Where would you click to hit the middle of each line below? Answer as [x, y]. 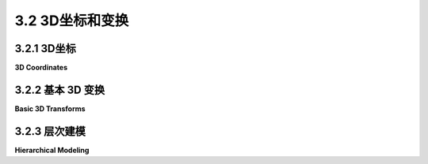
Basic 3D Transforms [50, 108]
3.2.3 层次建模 [50, 131]
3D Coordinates [41, 68]
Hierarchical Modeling [52, 150]
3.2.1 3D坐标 [46, 48]
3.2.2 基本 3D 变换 [60, 89]
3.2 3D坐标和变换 [72, 20]
